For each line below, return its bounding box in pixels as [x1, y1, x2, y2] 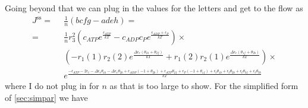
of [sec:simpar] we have [5, 91, 88, 103]
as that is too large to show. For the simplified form [109, 80, 298, 92]
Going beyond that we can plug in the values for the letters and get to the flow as [5, 2, 303, 14]
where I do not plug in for [5, 80, 99, 92]
